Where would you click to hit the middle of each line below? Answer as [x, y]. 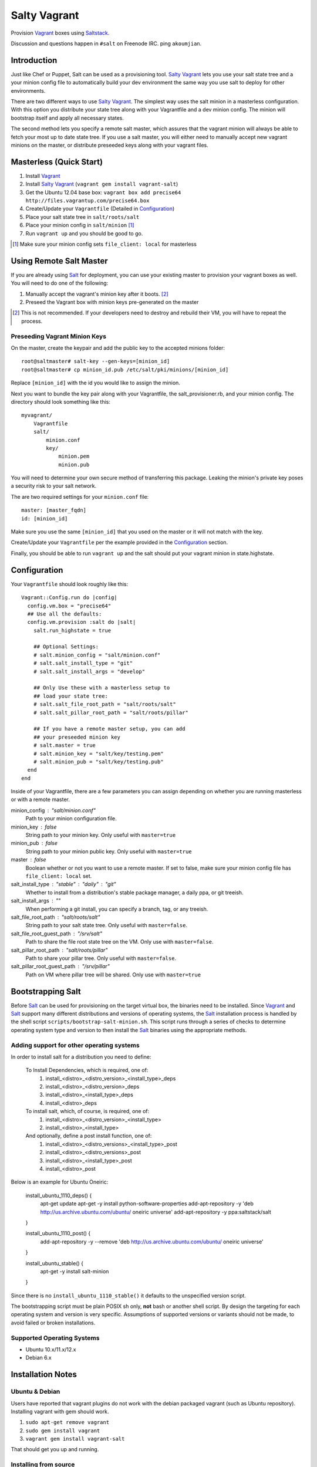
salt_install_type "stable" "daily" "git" [64, 884]
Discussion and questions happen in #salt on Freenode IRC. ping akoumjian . [106, 43]
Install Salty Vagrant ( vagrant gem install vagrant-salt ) [102, 184]
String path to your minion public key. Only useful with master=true [109, 851]
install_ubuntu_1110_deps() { [59, 1195]
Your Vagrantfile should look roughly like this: [70, 584]
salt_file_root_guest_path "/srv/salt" [57, 934]
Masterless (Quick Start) [57, 162]
